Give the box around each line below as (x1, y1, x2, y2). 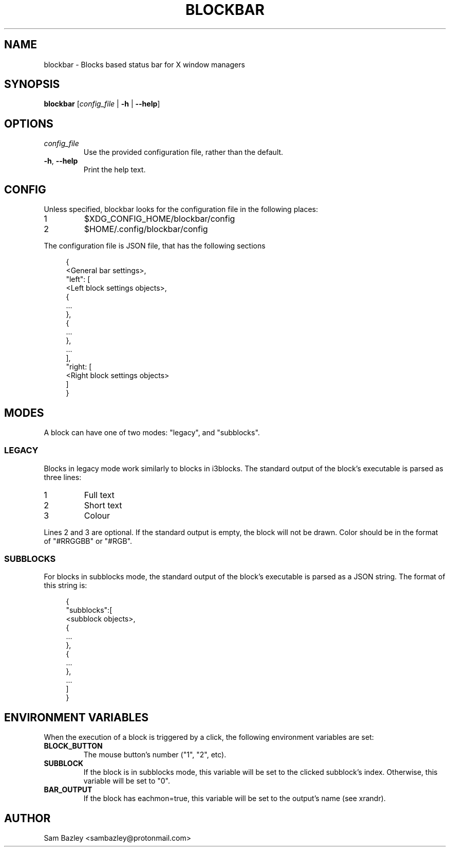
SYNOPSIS (4, 78, 60, 91)
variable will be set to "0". (83, 776, 171, 786)
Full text (84, 489, 115, 500)
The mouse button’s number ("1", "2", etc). (83, 750, 227, 759)
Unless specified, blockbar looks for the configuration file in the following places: (44, 205, 318, 214)
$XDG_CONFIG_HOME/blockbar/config (84, 214, 235, 224)
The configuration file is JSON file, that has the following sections (44, 241, 266, 251)
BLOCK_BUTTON (44, 741, 103, 751)
